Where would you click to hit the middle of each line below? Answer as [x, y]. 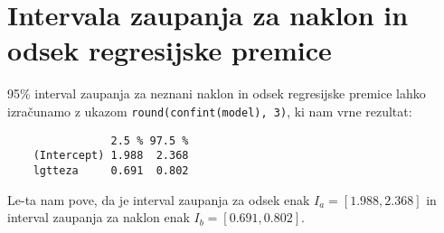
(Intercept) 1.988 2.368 [111, 156]
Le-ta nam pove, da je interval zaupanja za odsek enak [159, 199]
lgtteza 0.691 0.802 [111, 170]
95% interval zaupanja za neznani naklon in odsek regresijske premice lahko [217, 93]
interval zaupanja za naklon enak [99, 217]
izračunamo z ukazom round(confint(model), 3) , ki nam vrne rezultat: [210, 111]
